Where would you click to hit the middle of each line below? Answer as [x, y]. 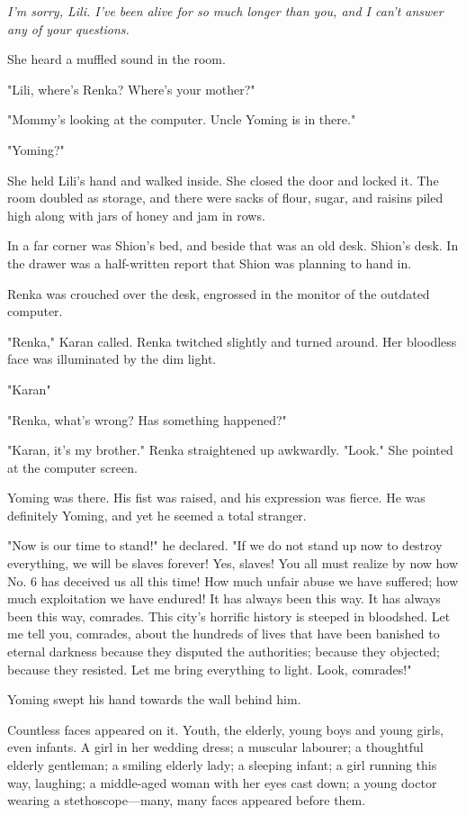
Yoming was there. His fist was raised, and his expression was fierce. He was [216, 498]
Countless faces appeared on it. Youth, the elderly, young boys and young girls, [226, 729]
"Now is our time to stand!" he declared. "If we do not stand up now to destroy [225, 545]
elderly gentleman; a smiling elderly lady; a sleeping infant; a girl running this [222, 765]
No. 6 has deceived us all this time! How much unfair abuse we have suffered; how [233, 580]
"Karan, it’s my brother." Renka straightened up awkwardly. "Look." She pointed [230, 450]
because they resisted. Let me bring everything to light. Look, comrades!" [210, 669]
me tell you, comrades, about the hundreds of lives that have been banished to [224, 634]
